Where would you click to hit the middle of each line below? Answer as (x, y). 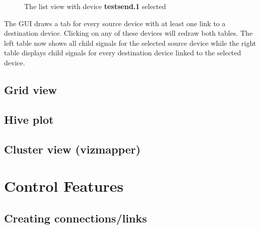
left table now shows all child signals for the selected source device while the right (130, 43)
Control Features (64, 186)
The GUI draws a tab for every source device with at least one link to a (115, 23)
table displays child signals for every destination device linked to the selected (123, 53)
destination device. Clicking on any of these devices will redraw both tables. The (128, 33)
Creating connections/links (76, 218)
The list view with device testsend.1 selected (95, 6)
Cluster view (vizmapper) (72, 149)
